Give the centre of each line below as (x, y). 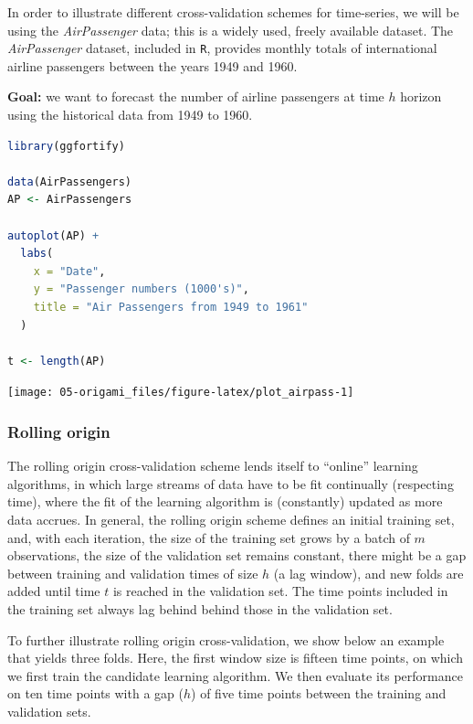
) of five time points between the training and (319, 693)
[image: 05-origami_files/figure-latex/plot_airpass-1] (181, 393)
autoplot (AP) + (53, 235)
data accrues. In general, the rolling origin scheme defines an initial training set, (231, 519)
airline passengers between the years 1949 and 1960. (152, 65)
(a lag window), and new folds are (368, 573)
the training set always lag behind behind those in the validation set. (200, 608)
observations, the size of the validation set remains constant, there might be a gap (237, 555)
